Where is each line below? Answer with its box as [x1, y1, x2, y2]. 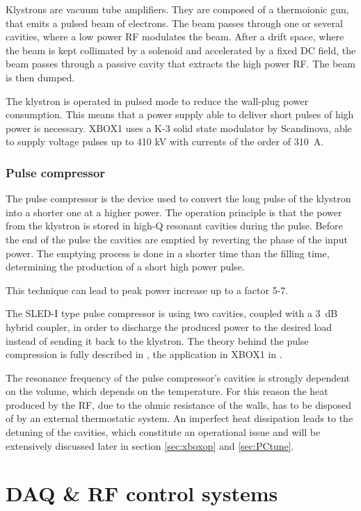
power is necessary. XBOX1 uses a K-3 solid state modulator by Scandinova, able [6, 120, 352, 135]
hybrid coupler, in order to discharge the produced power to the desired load [6, 319, 332, 334]
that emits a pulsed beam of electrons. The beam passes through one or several [6, 15, 343, 30]
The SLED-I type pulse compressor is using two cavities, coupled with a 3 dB [6, 306, 338, 321]
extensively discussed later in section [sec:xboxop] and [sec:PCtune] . [6, 438, 294, 453]
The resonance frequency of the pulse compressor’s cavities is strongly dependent [6, 370, 351, 384]
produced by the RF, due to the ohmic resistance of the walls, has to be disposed [6, 397, 352, 412]
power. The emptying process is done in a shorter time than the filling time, [6, 245, 330, 260]
